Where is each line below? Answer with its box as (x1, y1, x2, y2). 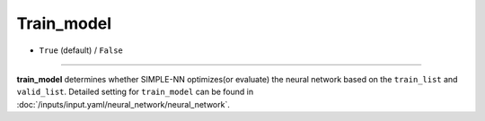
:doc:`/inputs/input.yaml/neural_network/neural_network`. (16, 99, 231, 109)
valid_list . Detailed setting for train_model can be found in (16, 86, 254, 98)
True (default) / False (39, 45, 123, 56)
